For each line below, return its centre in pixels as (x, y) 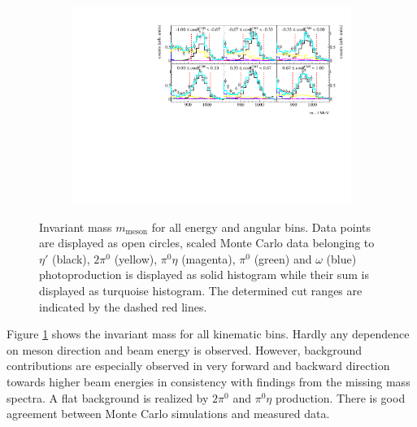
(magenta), (208, 258)
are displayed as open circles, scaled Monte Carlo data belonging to (207, 243)
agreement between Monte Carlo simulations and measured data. (168, 414)
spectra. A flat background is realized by (108, 397)
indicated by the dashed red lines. (123, 306)
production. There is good (340, 397)
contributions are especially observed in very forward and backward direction (198, 366)
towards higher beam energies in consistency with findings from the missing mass (208, 382)
